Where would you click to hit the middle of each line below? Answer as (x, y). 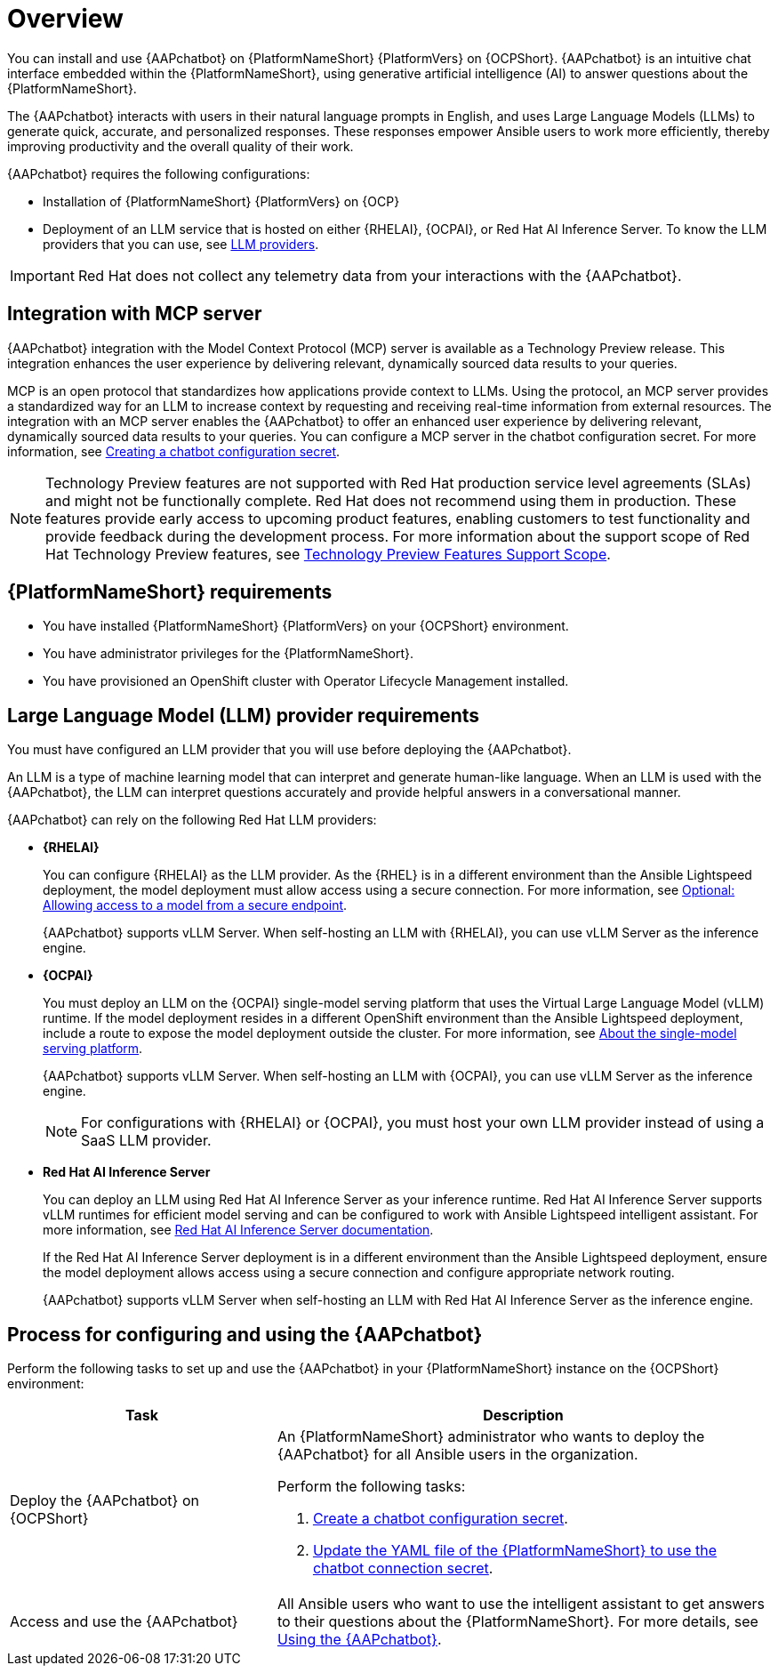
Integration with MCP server (135, 314)
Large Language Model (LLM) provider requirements (244, 715)
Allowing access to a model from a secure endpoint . (195, 905)
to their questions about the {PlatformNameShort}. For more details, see (517, 1622)
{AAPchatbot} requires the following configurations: (159, 173)
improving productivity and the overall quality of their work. (180, 146)
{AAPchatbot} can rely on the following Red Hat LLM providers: (192, 820)
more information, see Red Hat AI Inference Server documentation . (238, 1230)
